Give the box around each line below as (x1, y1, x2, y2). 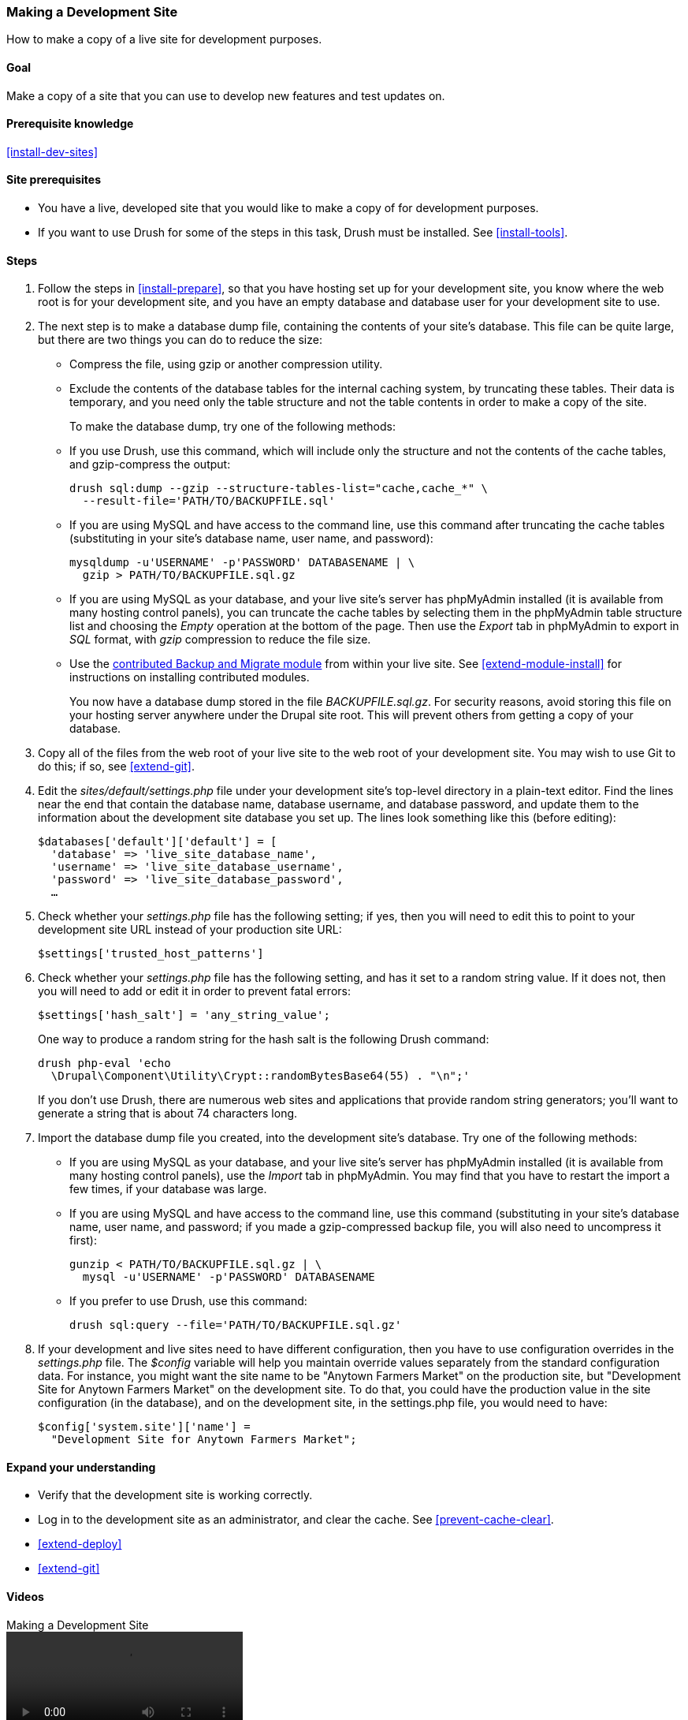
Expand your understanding (6, 1460, 156, 1474)
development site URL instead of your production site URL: (38, 923, 342, 937)
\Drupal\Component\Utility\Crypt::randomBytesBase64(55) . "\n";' (50, 1069, 470, 1083)
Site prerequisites (6, 173, 101, 187)
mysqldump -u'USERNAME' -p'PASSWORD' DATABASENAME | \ (69, 556, 415, 569)
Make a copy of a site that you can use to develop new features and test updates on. (6, 88, 445, 103)
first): (69, 1233, 97, 1248)
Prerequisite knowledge (6, 117, 134, 131)
